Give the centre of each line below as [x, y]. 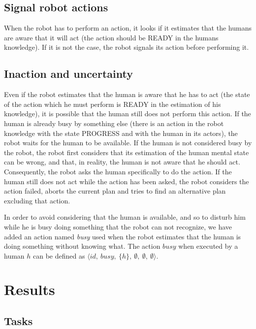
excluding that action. [37, 200]
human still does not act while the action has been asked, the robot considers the [127, 181]
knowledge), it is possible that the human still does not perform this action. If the [128, 114]
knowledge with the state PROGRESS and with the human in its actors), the [121, 133]
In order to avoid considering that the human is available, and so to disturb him [125, 217]
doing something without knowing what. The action [82, 246]
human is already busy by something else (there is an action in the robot [114, 123]
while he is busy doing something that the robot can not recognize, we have [118, 226]
